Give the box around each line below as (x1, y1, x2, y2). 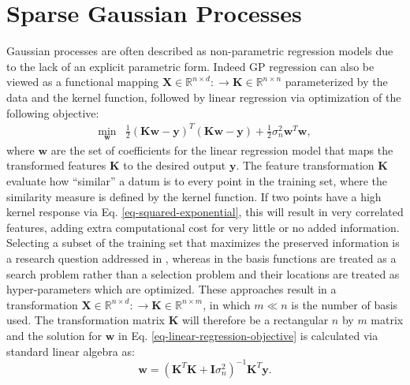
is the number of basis (291, 296, 398, 312)
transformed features (6, 157, 106, 174)
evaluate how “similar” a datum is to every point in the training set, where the (6, 173, 387, 189)
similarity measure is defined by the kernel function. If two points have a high (6, 188, 382, 204)
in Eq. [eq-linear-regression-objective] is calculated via (118, 327, 378, 343)
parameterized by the (285, 73, 388, 90)
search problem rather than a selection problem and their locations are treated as (6, 265, 400, 282)
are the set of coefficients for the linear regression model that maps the (50, 141, 393, 158)
